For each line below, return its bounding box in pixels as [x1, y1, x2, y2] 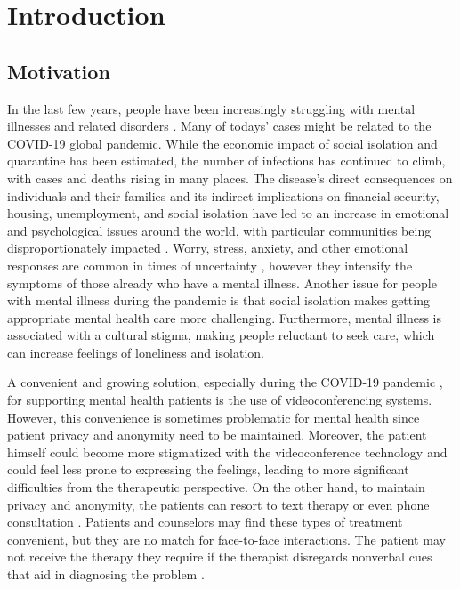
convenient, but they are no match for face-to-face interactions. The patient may [7, 529, 446, 548]
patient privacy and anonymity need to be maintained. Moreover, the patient [7, 425, 427, 444]
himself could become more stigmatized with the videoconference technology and [7, 442, 448, 461]
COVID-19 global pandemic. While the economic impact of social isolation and [7, 133, 438, 152]
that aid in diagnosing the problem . [7, 565, 205, 584]
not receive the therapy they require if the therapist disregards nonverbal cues [7, 547, 432, 566]
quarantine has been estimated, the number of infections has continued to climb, [7, 151, 446, 170]
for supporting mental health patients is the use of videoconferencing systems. [7, 391, 432, 409]
